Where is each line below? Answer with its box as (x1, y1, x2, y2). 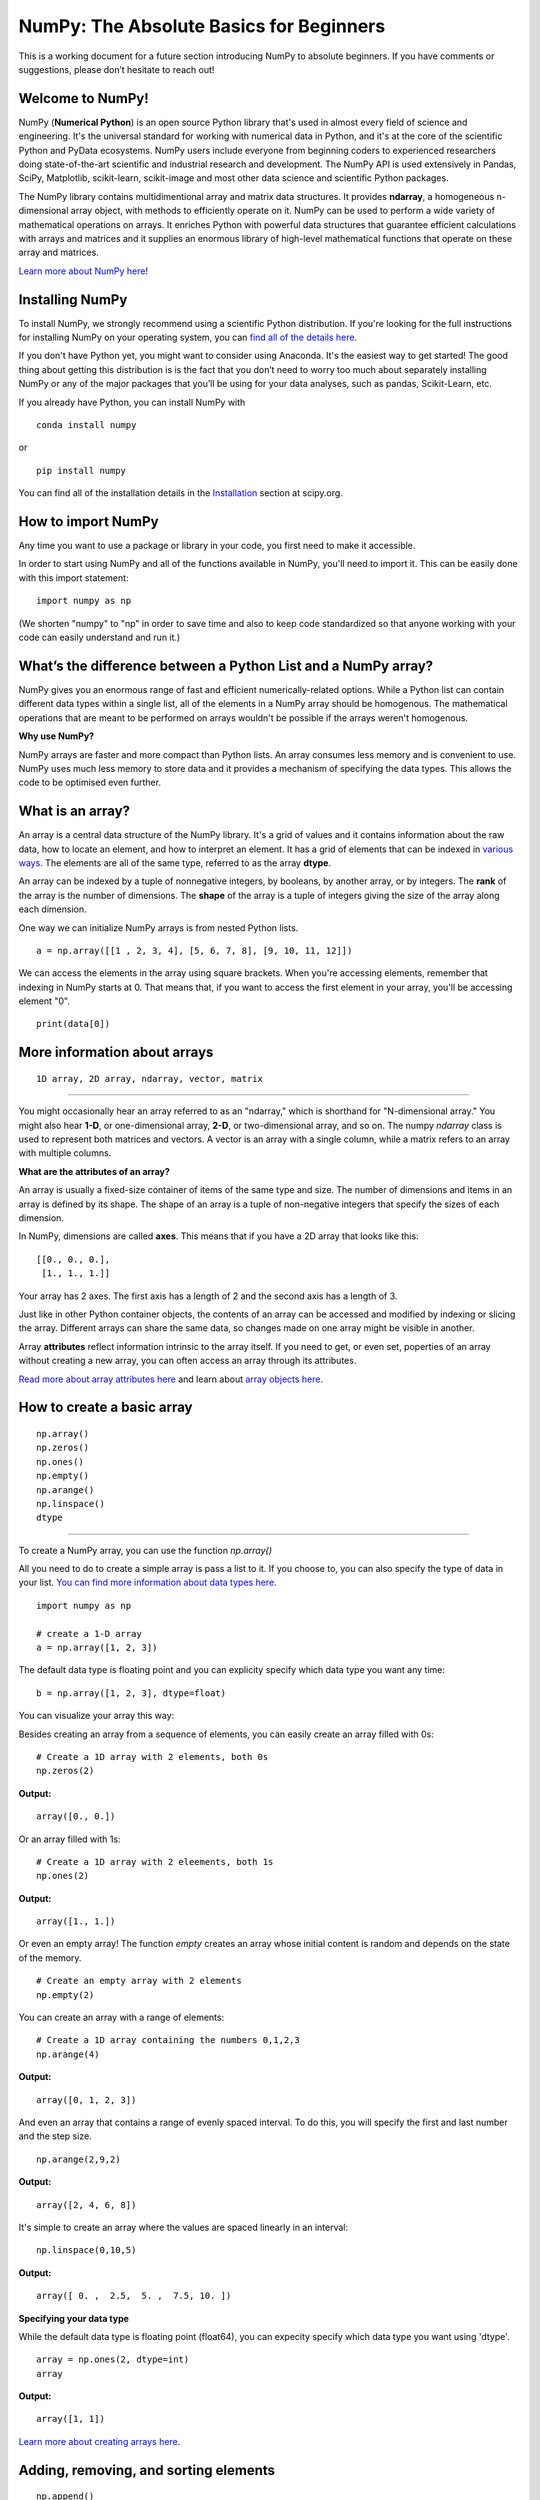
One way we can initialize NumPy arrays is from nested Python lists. (18, 921, 299, 934)
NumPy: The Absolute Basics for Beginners (18, 15, 386, 37)
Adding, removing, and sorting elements (18, 2461, 275, 2479)
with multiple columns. (18, 1147, 112, 1159)
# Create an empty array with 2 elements (36, 1975, 242, 1987)
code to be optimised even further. (18, 776, 162, 789)
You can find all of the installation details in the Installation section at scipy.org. (18, 487, 344, 499)
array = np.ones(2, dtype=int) (36, 2354, 190, 2365)
